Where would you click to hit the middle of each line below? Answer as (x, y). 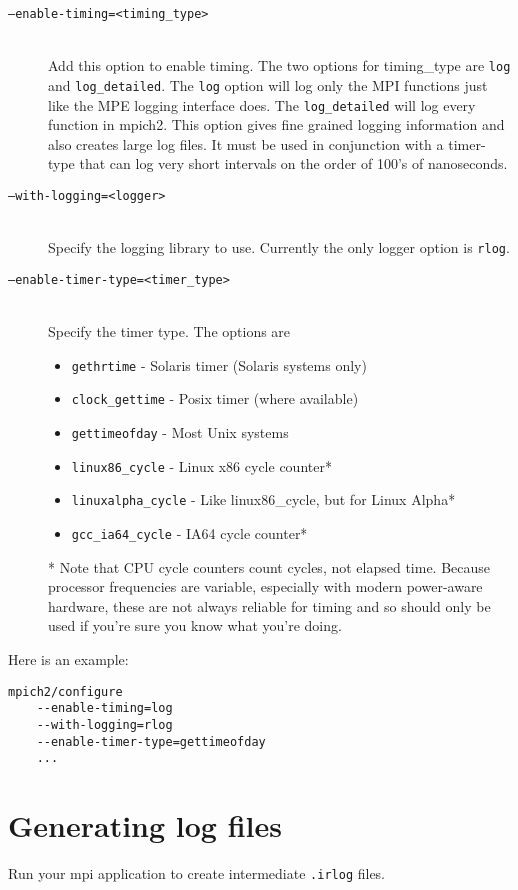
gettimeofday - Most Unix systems (180, 432)
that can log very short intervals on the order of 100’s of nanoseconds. (293, 163)
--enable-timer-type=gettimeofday (151, 741)
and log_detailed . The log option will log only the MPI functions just (268, 84)
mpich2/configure (65, 691)
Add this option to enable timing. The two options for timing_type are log (279, 65)
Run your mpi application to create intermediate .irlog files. (197, 873)
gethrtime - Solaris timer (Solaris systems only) (219, 364)
